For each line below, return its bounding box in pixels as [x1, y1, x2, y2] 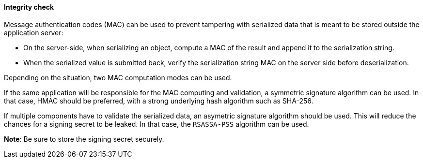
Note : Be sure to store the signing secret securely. [4, 134, 164, 143]
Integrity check [4, 3, 54, 11]
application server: [4, 28, 63, 37]
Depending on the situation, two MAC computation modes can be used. [4, 73, 232, 82]
